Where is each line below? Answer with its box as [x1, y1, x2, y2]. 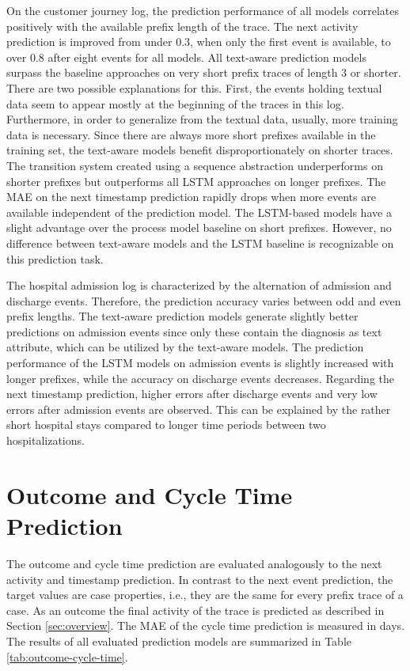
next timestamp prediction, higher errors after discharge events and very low [6, 385, 378, 402]
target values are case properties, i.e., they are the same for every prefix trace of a [6, 586, 404, 603]
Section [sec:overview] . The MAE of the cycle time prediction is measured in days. [6, 617, 405, 634]
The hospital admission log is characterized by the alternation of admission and [6, 277, 392, 294]
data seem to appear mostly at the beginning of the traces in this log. [6, 95, 344, 112]
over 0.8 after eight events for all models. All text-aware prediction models [6, 48, 366, 65]
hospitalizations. [6, 432, 85, 449]
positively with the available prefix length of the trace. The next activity [6, 17, 359, 34]
